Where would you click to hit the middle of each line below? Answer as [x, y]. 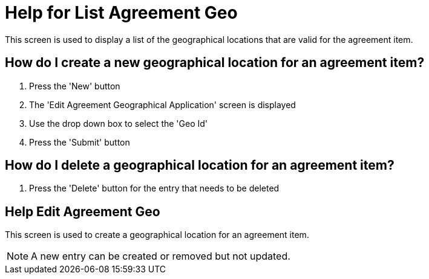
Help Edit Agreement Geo [83, 211]
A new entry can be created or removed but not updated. [161, 256]
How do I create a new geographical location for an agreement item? [215, 63]
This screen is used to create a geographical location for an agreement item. [157, 235]
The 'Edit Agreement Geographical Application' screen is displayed [162, 104]
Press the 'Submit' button [80, 142]
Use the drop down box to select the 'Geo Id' [119, 123]
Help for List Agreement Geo [121, 13]
